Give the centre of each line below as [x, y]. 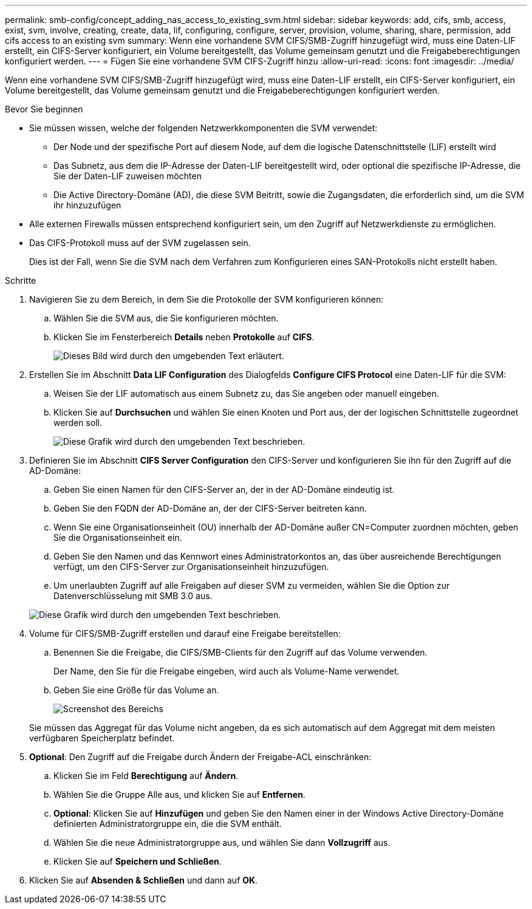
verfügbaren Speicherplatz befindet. [102, 738]
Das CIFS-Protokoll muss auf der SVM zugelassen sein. [140, 243]
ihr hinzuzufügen [87, 205]
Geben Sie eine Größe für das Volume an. [136, 690]
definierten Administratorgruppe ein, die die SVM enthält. [168, 824]
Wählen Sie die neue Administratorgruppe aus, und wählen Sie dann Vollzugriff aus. [222, 842]
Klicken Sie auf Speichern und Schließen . [138, 861]
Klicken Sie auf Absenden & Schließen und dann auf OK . [144, 880]
